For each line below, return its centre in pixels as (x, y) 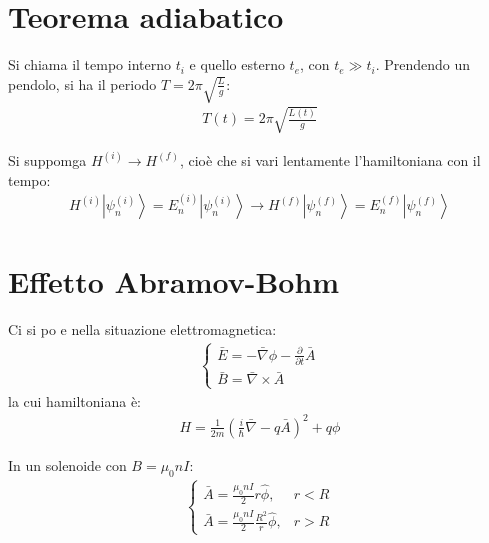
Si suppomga (47, 159)
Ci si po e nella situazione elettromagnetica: (142, 329)
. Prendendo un (423, 64)
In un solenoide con (67, 464)
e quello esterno (237, 64)
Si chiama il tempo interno (89, 64)
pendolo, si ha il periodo (82, 83)
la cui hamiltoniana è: (75, 400)
